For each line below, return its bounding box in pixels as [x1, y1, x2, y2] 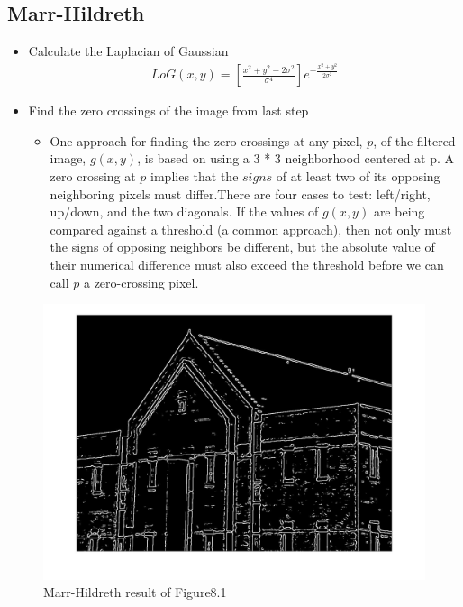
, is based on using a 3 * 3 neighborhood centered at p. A [137, 149, 455, 168]
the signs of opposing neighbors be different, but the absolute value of [50, 237, 435, 256]
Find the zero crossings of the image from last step [28, 101, 309, 120]
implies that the [150, 167, 239, 186]
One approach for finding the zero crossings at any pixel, [50, 131, 363, 150]
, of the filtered [373, 131, 456, 150]
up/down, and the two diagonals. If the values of [50, 202, 319, 221]
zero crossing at [50, 167, 136, 186]
